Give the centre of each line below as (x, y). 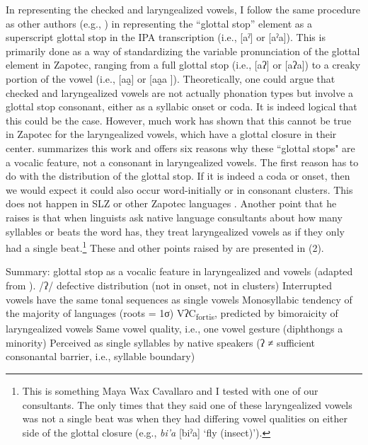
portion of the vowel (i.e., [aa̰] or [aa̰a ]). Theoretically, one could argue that (171, 78)
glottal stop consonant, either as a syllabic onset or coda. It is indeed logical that (182, 106)
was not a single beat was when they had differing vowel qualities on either (185, 418)
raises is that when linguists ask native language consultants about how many (174, 217)
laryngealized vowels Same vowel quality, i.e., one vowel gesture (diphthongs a (174, 329)
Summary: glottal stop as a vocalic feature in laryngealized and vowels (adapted (179, 271)
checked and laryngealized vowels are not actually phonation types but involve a (180, 92)
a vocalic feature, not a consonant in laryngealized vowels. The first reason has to (182, 162)
